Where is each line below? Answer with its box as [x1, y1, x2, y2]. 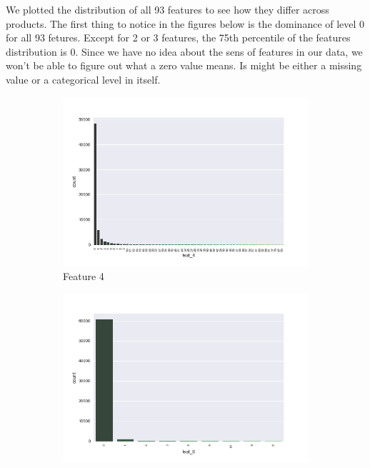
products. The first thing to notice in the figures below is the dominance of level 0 [6, 16, 365, 31]
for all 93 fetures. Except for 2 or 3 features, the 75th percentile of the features [6, 30, 351, 45]
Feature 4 [63, 268, 104, 283]
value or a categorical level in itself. [6, 71, 161, 86]
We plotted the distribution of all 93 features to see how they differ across [6, 2, 329, 16]
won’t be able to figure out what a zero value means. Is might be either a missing [6, 58, 362, 73]
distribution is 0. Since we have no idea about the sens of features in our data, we [6, 44, 363, 59]
